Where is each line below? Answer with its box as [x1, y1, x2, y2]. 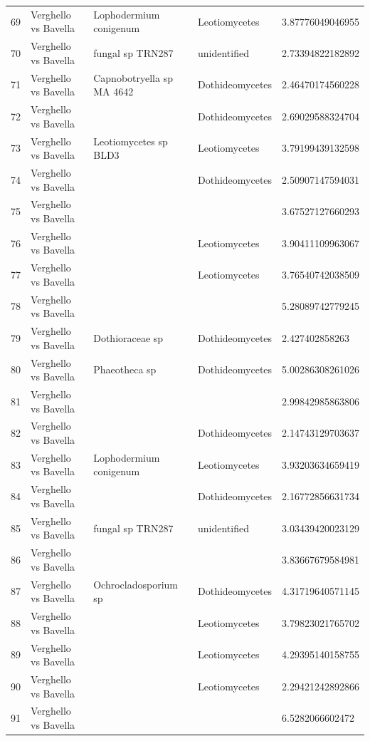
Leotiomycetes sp [93, 133, 168, 148]
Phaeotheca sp [93, 362, 157, 377]
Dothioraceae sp [93, 330, 164, 345]
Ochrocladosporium [93, 576, 179, 591]
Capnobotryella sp [93, 70, 173, 85]
